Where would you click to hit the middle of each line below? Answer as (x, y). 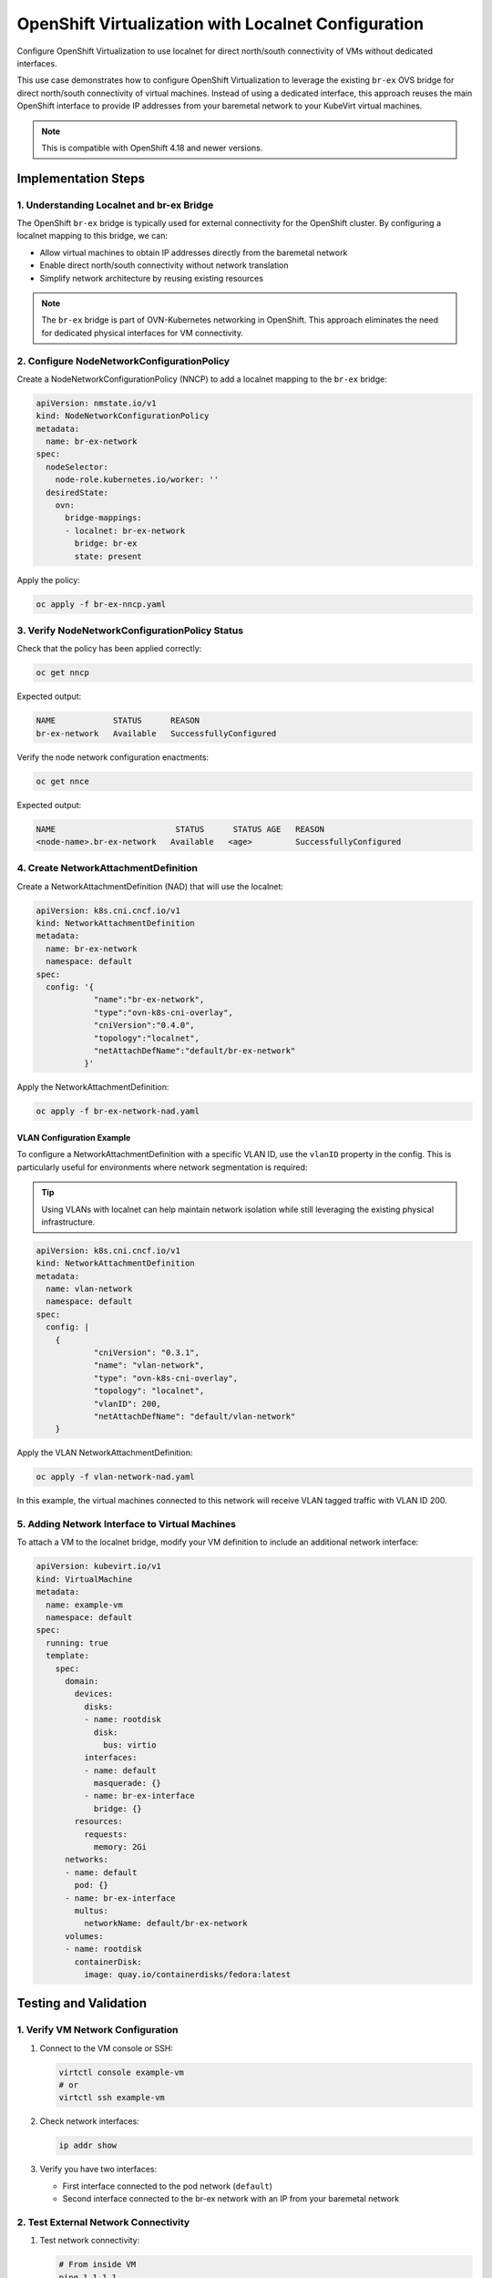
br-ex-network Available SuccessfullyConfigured (156, 733)
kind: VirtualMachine (84, 1579)
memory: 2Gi (120, 1847)
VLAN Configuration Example (74, 1137)
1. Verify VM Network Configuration (97, 2030)
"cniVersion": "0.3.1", (147, 1353)
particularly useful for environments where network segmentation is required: (162, 1167)
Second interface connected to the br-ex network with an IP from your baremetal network (231, 2199)
